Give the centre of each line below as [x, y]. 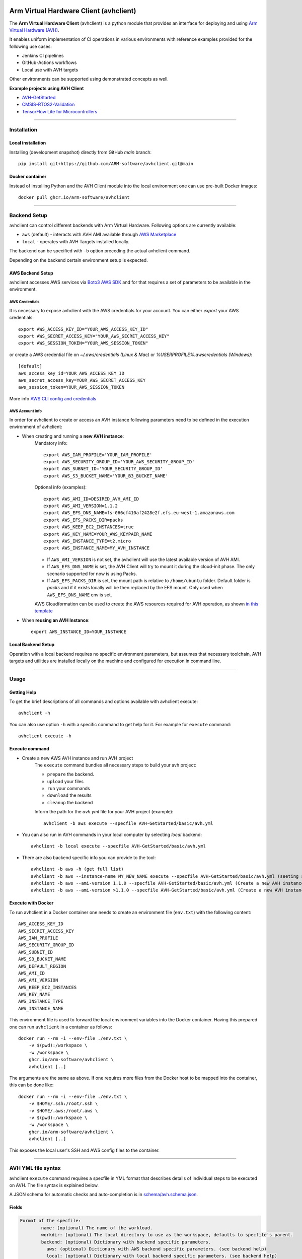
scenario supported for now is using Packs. [92, 574]
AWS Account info [26, 411]
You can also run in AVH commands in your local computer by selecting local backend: [112, 835]
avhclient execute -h [45, 736]
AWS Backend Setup [31, 273]
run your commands [68, 789]
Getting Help [23, 692]
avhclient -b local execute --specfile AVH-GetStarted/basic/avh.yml [119, 846]
